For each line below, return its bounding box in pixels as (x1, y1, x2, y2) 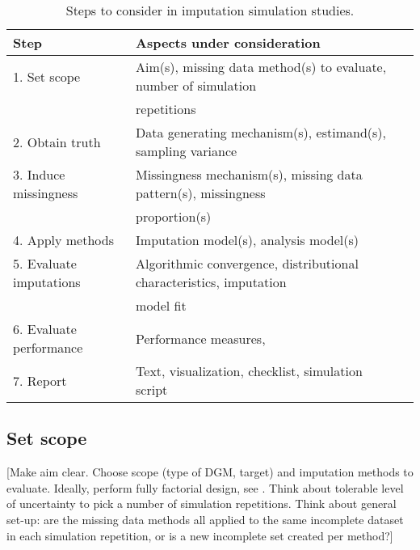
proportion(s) (136, 207, 212, 226)
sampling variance (136, 142, 237, 160)
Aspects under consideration (136, 33, 321, 52)
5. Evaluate (13, 254, 77, 273)
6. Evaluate (13, 319, 77, 338)
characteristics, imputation (136, 273, 287, 291)
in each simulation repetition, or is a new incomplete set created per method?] (6, 527, 393, 544)
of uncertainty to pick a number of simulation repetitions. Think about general (6, 495, 397, 512)
